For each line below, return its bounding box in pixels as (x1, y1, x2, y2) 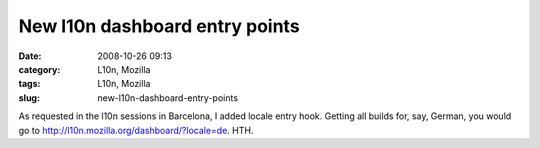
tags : (18, 78, 41, 90)
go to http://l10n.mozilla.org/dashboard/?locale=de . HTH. (18, 124, 254, 136)
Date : (18, 50, 42, 62)
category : (18, 63, 61, 75)
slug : (18, 91, 40, 104)
